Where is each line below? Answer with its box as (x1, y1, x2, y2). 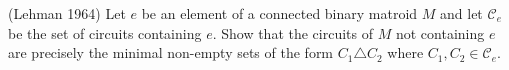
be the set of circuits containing (8, 22, 202, 43)
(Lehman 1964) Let (8, 3, 126, 23)
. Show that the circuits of (212, 22, 374, 43)
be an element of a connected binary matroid (141, 3, 418, 23)
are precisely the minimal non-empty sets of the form (8, 42, 334, 63)
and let (440, 3, 483, 23)
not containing (395, 22, 485, 43)
